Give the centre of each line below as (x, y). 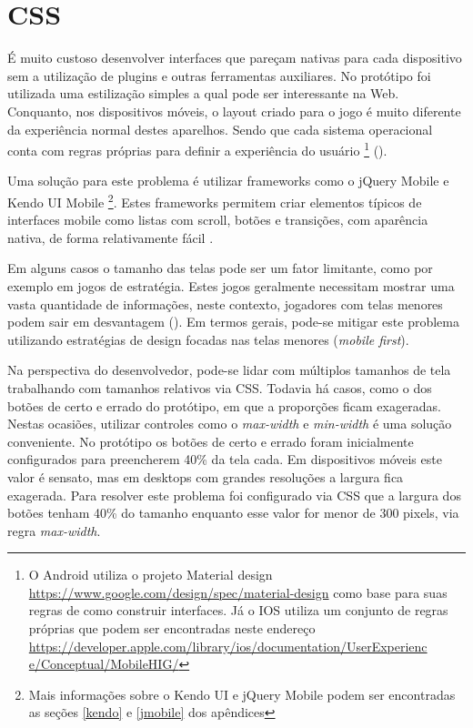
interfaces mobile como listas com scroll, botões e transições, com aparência (218, 220)
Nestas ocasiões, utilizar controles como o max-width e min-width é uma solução (230, 424)
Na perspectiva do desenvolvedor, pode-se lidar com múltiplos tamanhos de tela (229, 370)
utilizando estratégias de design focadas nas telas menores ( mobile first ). (208, 339)
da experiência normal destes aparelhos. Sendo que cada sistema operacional (220, 129)
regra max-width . (54, 530)
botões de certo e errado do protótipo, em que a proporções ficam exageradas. (224, 405)
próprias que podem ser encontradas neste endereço (172, 628)
